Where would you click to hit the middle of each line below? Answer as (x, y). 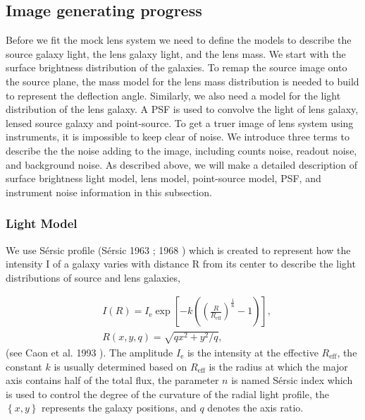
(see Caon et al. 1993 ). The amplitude (89, 352)
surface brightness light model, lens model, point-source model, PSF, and (163, 178)
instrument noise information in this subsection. (109, 192)
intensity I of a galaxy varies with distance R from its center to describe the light (181, 264)
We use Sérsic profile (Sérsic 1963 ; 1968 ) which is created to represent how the (178, 250)
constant (24, 366)
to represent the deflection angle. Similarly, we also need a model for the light (173, 95)
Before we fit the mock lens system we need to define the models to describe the (179, 40)
